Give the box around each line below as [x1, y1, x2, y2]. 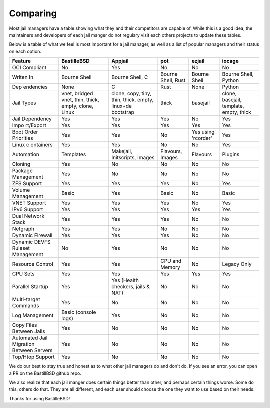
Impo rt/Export [12, 122, 47, 129]
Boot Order [12, 128, 38, 135]
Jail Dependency [12, 115, 52, 122]
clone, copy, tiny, [111, 90, 152, 97]
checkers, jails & [111, 283, 150, 290]
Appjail [111, 58, 129, 65]
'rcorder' [191, 135, 212, 142]
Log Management [12, 312, 54, 319]
